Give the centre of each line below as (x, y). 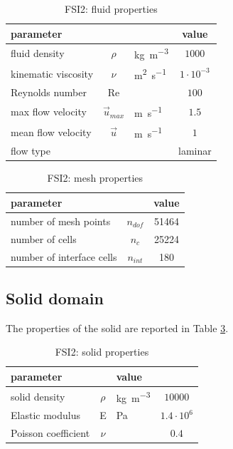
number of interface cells (64, 256)
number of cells (44, 238)
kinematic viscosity (52, 73)
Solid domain (55, 298)
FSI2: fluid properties (111, 9)
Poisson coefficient (50, 433)
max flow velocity (49, 112)
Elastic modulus (45, 415)
